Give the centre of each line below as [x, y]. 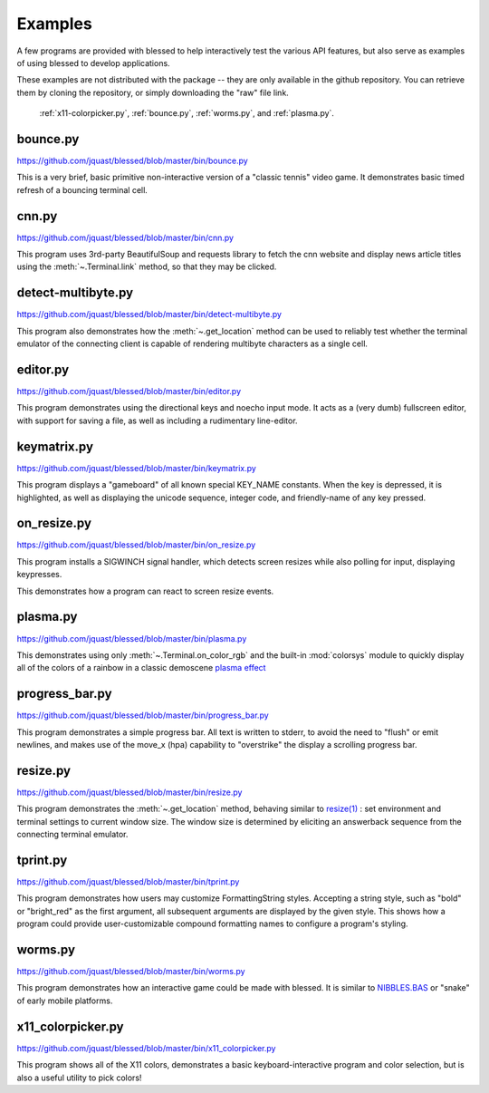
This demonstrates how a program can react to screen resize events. [145, 591]
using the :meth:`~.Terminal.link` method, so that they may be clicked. [147, 266]
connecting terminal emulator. [72, 835]
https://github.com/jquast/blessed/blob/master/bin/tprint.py [128, 881]
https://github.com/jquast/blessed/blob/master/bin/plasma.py [132, 638]
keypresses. [39, 575]
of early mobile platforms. [65, 1001]
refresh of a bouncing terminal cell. [82, 189]
